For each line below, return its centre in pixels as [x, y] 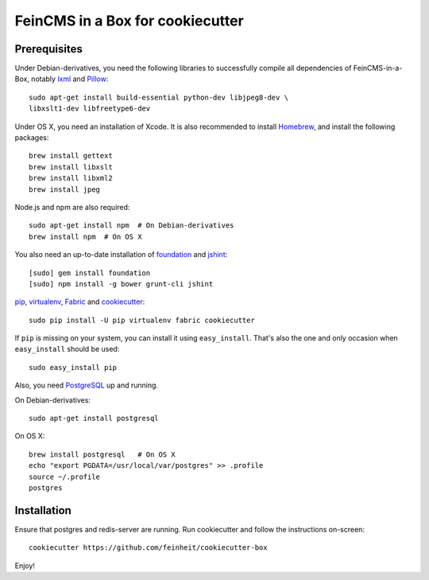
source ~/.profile [65, 477]
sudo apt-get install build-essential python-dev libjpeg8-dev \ [159, 97]
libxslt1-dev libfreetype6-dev [90, 109]
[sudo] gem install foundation [90, 273]
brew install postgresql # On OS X [102, 454]
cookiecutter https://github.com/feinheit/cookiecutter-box [148, 548]
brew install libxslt [71, 167]
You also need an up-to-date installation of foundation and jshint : [121, 255]
